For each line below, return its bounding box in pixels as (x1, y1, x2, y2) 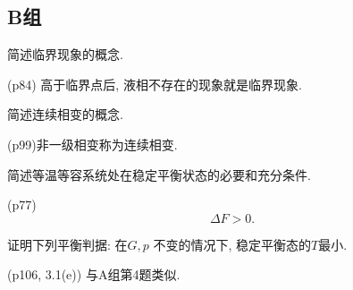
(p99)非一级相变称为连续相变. (7, 134, 178, 153)
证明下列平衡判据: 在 (7, 235, 128, 253)
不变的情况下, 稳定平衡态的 (153, 235, 312, 253)
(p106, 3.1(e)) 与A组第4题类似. (7, 265, 181, 284)
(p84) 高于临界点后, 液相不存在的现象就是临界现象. (7, 74, 302, 93)
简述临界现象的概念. (7, 45, 123, 64)
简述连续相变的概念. (7, 105, 123, 124)
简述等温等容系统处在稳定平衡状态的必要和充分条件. (7, 165, 311, 183)
